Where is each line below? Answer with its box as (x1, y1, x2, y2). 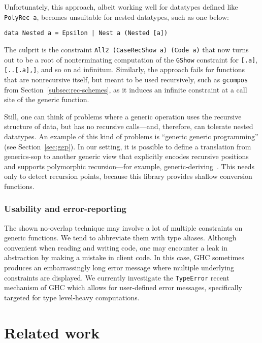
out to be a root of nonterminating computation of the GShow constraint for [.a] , (4, 54, 258, 65)
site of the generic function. (4, 94, 89, 105)
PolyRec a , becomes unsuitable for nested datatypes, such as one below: (4, 11, 229, 22)
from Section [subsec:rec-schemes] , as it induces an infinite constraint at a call (4, 84, 247, 95)
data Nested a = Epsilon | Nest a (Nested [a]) (4, 29, 168, 37)
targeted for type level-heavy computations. (4, 292, 140, 302)
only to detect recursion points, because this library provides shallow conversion (4, 171, 252, 181)
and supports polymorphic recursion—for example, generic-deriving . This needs (4, 161, 255, 171)
